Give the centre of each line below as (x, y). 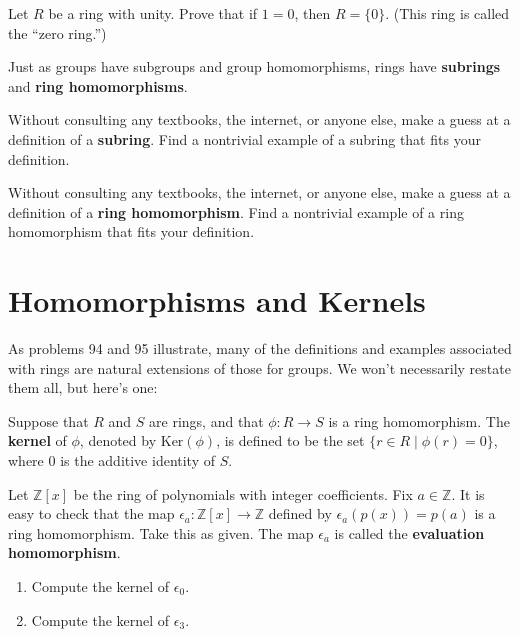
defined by (300, 513)
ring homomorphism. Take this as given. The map (161, 532)
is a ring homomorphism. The (419, 420)
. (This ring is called (447, 13)
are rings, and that (206, 420)
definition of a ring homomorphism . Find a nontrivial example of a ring (236, 211)
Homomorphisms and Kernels (217, 300)
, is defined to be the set (290, 440)
